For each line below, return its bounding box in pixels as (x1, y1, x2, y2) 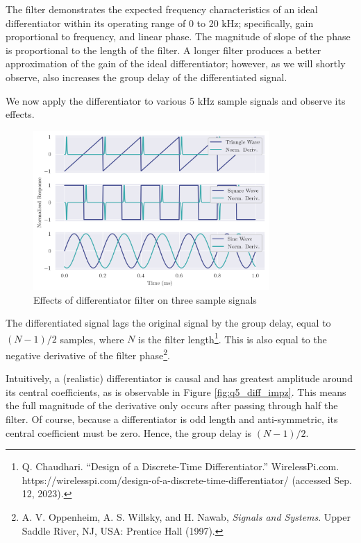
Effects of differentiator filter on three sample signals (33, 292, 257, 307)
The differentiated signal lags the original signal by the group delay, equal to (6, 316, 331, 330)
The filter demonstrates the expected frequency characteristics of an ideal (6, 2, 318, 16)
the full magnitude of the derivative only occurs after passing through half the (6, 398, 338, 413)
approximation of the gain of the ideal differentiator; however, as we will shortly (6, 56, 346, 71)
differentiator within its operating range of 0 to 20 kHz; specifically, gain (6, 15, 314, 30)
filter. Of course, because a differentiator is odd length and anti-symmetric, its (6, 412, 338, 426)
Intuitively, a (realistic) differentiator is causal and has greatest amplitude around (6, 371, 353, 386)
